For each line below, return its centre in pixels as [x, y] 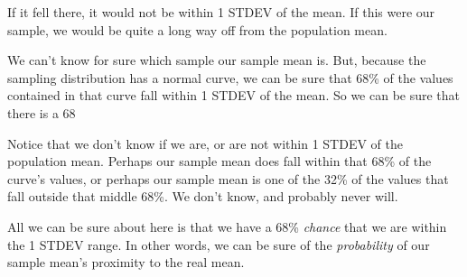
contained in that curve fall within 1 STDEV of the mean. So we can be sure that [234, 95]
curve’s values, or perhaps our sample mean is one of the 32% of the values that [228, 178]
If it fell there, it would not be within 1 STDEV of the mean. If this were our [221, 12]
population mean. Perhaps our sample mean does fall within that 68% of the [219, 161]
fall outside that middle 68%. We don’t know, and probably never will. [203, 196]
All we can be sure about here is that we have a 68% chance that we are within [227, 226]
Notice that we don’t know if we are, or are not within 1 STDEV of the [205, 143]
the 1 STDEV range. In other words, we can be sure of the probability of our [219, 244]
